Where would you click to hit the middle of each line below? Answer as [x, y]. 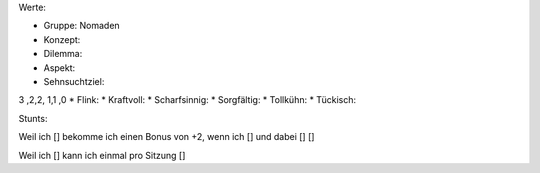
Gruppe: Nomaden [81, 26]
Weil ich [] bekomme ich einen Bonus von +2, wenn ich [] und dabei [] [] [166, 137]
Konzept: [62, 39]
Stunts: [33, 118]
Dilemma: [63, 54]
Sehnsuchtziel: [74, 81]
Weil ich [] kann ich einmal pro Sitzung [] [102, 155]
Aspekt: [59, 67]
